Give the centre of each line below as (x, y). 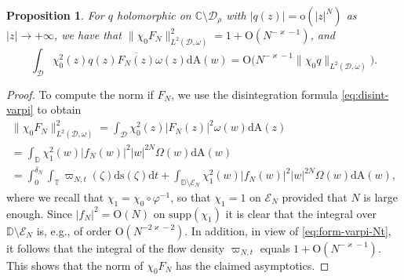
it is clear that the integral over (301, 213)
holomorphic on (154, 15)
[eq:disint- (365, 94)
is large (380, 196)
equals (275, 247)
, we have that (87, 35)
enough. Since (40, 213)
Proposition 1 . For (55, 15)
